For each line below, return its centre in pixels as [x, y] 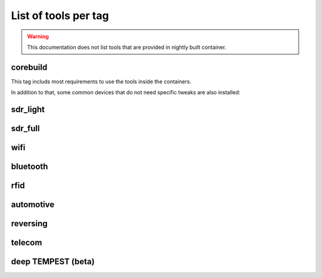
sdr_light [28, 109]
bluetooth [30, 167]
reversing [29, 224]
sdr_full [25, 129]
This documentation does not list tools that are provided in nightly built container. [127, 47]
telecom [27, 243]
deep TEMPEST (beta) [53, 262]
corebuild [29, 67]
